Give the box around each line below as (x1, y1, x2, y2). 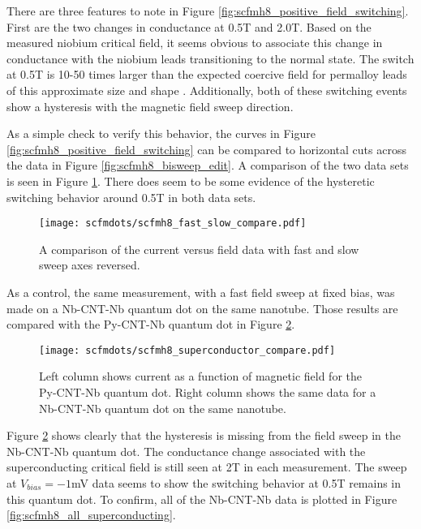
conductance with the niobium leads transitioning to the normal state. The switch (6, 49, 415, 67)
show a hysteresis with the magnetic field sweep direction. (6, 97, 294, 114)
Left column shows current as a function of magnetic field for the (39, 368, 362, 385)
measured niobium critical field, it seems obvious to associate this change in (6, 34, 383, 51)
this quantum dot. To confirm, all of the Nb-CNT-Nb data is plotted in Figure (6, 490, 397, 507)
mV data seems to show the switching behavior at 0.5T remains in (71, 474, 402, 491)
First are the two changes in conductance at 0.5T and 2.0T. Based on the (6, 18, 372, 35)
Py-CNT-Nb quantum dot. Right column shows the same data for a (39, 384, 376, 400)
